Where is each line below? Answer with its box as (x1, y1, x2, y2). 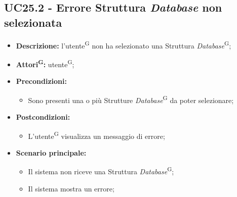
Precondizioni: (16, 76, 67, 86)
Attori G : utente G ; (16, 57, 74, 69)
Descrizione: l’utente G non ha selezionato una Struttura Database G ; (16, 38, 231, 51)
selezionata (4, 14, 62, 30)
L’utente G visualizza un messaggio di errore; (28, 129, 165, 141)
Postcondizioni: (16, 111, 70, 122)
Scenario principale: (16, 147, 87, 158)
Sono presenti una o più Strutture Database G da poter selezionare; (28, 93, 234, 105)
